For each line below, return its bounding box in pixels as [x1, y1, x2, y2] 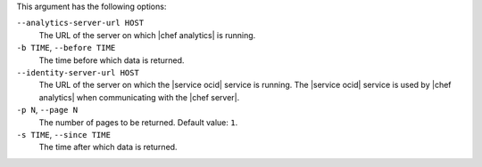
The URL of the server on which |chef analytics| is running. [38, 29, 256, 40]
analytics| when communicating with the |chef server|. [38, 91, 240, 102]
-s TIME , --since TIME [16, 129, 112, 139]
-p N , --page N [16, 105, 79, 115]
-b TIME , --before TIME [16, 43, 116, 53]
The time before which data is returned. [38, 54, 185, 66]
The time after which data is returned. [38, 142, 178, 153]
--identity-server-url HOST [16, 68, 140, 77]
